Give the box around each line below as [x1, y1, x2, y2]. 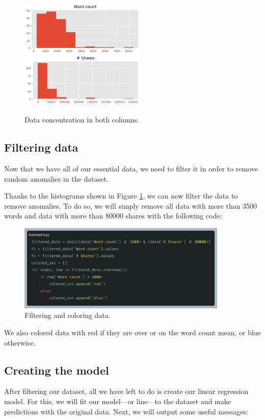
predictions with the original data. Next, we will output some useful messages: [4, 406, 248, 416]
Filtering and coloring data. [24, 310, 111, 320]
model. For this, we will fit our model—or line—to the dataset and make [4, 396, 231, 406]
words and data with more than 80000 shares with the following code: [4, 210, 222, 221]
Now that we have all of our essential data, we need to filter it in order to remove [4, 163, 258, 174]
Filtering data [4, 139, 78, 155]
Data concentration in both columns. [24, 114, 140, 125]
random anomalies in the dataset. [4, 173, 109, 184]
